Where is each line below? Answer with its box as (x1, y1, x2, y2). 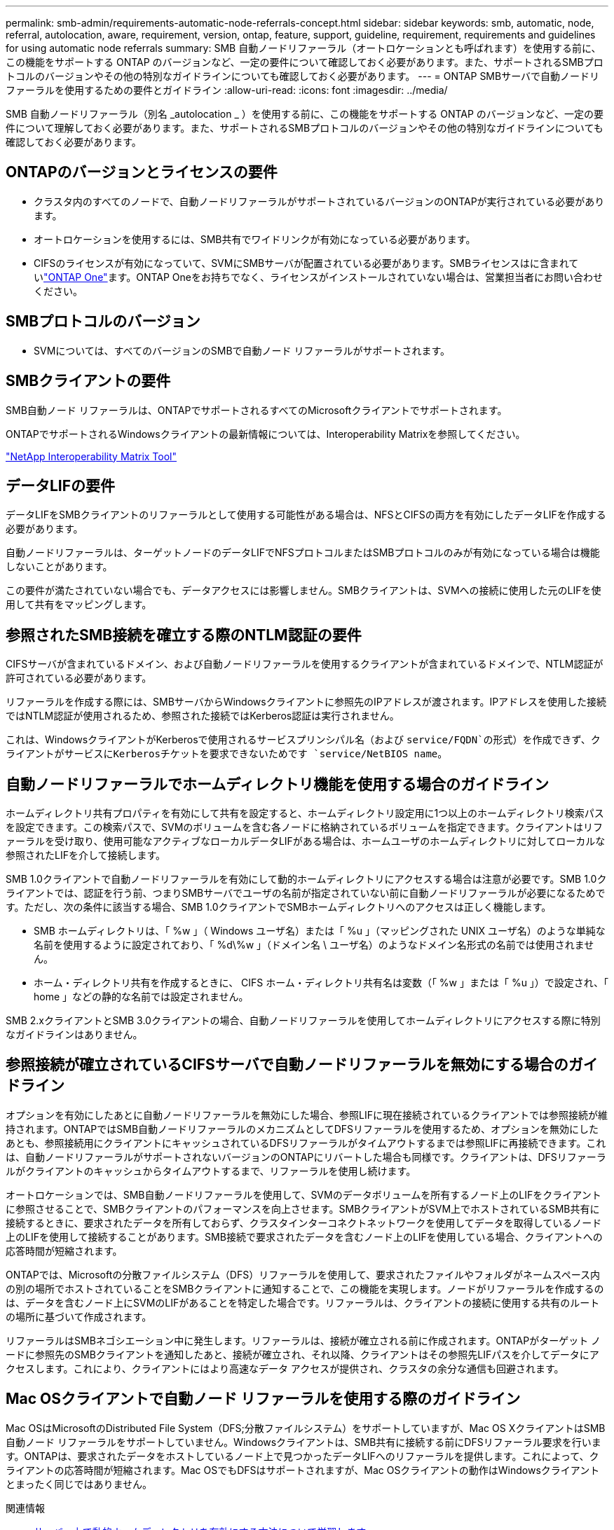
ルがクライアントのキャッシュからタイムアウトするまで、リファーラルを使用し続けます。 (6, 1164, 416, 1177)
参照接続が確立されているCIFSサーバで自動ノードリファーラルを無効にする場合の (6, 1056, 568, 1074)
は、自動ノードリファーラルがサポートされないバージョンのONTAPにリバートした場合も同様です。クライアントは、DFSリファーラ (6, 1150, 606, 1163)
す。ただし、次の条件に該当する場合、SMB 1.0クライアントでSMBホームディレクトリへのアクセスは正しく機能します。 (6, 901, 552, 914)
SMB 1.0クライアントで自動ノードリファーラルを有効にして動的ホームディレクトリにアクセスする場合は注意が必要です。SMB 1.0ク (6, 873, 607, 885)
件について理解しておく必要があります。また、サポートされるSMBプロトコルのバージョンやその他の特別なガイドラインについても (6, 122, 603, 134)
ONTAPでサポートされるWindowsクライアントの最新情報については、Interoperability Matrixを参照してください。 (6, 427, 526, 440)
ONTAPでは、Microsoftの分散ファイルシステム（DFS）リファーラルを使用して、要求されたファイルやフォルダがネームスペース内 (6, 1268, 600, 1281)
